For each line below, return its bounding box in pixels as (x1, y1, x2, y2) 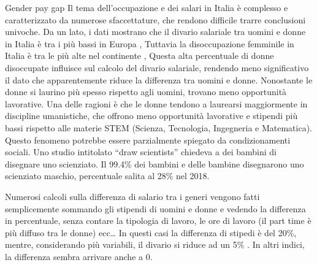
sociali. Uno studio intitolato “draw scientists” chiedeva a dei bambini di (5, 145, 277, 158)
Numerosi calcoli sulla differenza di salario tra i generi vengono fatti (5, 190, 260, 202)
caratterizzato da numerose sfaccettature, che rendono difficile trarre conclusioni (5, 13, 306, 26)
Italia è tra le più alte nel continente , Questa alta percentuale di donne (5, 49, 274, 62)
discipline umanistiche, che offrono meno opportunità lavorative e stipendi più (5, 109, 298, 122)
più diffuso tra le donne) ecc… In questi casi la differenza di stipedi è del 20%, (5, 226, 297, 239)
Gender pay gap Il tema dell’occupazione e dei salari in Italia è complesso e (5, 1, 288, 13)
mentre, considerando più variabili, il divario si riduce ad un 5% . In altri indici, (5, 238, 305, 251)
